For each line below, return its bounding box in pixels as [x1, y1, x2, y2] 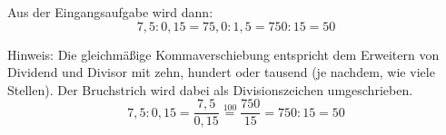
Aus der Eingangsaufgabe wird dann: [7, 3, 213, 21]
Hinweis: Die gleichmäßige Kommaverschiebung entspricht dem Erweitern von [7, 44, 440, 63]
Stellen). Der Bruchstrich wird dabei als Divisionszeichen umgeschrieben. [7, 80, 413, 99]
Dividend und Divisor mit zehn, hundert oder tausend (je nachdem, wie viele [7, 63, 435, 82]
